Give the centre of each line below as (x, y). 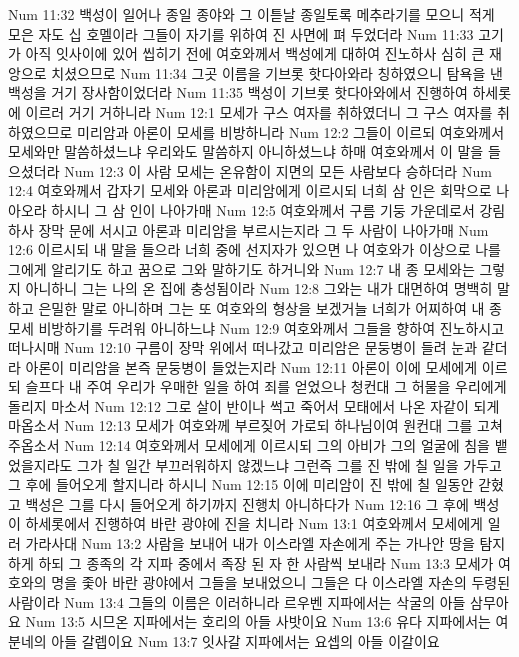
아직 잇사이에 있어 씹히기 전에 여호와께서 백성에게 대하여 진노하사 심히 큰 (255, 53)
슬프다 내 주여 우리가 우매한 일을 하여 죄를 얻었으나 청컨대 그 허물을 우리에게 (266, 386)
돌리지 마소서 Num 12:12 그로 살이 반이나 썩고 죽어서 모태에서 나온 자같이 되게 (254, 405)
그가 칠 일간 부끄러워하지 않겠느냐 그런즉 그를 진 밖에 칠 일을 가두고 (289, 464)
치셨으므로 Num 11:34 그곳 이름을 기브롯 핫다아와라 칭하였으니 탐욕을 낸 (277, 72)
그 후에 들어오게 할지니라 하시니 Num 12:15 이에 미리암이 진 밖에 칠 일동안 (241, 484)
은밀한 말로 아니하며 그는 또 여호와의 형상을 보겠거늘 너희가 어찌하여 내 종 (270, 307)
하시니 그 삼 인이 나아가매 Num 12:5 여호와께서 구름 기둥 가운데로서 (263, 209)
